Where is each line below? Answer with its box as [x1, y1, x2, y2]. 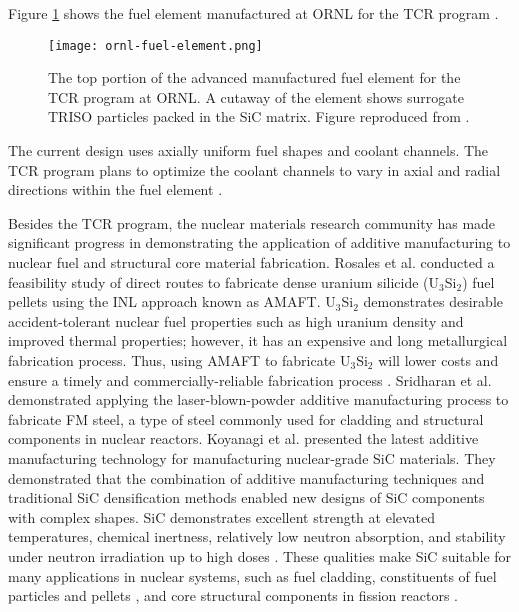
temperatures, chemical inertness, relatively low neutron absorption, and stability [8, 526, 506, 547]
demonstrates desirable [363, 291, 503, 312]
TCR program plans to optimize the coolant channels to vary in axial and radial [8, 159, 501, 180]
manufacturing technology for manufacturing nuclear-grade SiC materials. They [8, 447, 496, 468]
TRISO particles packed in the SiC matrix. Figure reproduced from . [48, 106, 470, 127]
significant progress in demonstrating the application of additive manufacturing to [8, 232, 511, 253]
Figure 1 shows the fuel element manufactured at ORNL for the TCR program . [8, 3, 499, 23]
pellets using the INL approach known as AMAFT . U [8, 291, 336, 312]
